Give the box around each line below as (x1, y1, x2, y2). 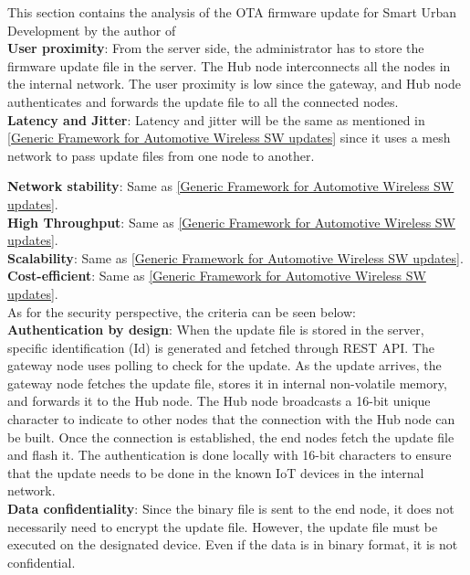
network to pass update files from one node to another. (7, 145, 315, 165)
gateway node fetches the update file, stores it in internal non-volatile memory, (7, 373, 447, 392)
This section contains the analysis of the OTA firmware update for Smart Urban (7, 3, 457, 21)
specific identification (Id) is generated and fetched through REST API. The (7, 337, 434, 357)
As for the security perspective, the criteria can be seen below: (7, 302, 356, 321)
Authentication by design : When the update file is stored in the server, (7, 320, 424, 339)
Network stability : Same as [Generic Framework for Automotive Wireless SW (7, 176, 454, 196)
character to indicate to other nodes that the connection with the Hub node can (7, 410, 455, 429)
